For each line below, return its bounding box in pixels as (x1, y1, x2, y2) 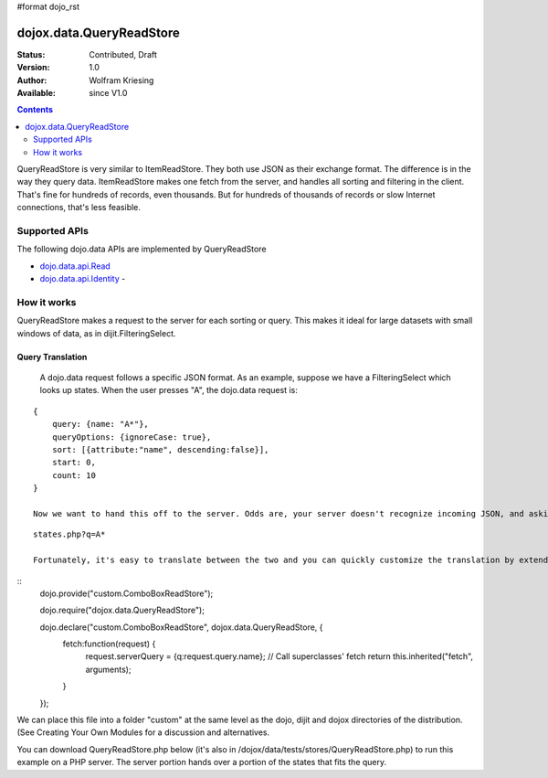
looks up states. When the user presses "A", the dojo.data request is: (39, 385, 299, 396)
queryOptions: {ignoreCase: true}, (51, 432, 212, 442)
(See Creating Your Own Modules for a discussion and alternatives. (16, 727, 270, 738)
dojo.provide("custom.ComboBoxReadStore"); (39, 588, 214, 599)
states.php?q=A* (33, 529, 106, 539)
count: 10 (51, 470, 96, 480)
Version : (16, 62, 50, 73)
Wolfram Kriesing (89, 74, 154, 86)
